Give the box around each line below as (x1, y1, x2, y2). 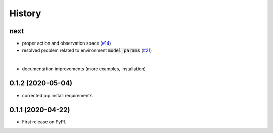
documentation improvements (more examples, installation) (22, 66, 146, 72)
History (9, 8, 41, 19)
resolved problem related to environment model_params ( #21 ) (22, 47, 152, 53)
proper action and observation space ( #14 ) (22, 40, 111, 47)
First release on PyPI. (22, 119, 67, 125)
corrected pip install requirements (22, 93, 93, 99)
